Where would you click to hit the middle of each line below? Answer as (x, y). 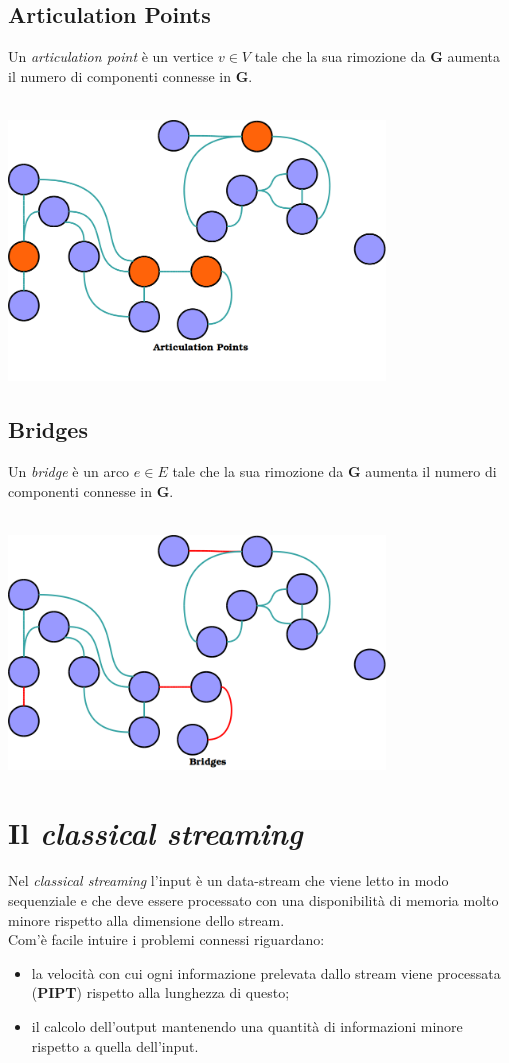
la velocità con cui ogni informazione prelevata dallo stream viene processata (266, 972)
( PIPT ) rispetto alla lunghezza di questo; (160, 992)
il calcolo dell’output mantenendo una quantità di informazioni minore (247, 1025)
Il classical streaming (155, 833)
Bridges (48, 429)
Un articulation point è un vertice (111, 56)
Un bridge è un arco (69, 471)
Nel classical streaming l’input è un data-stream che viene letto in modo (228, 880)
